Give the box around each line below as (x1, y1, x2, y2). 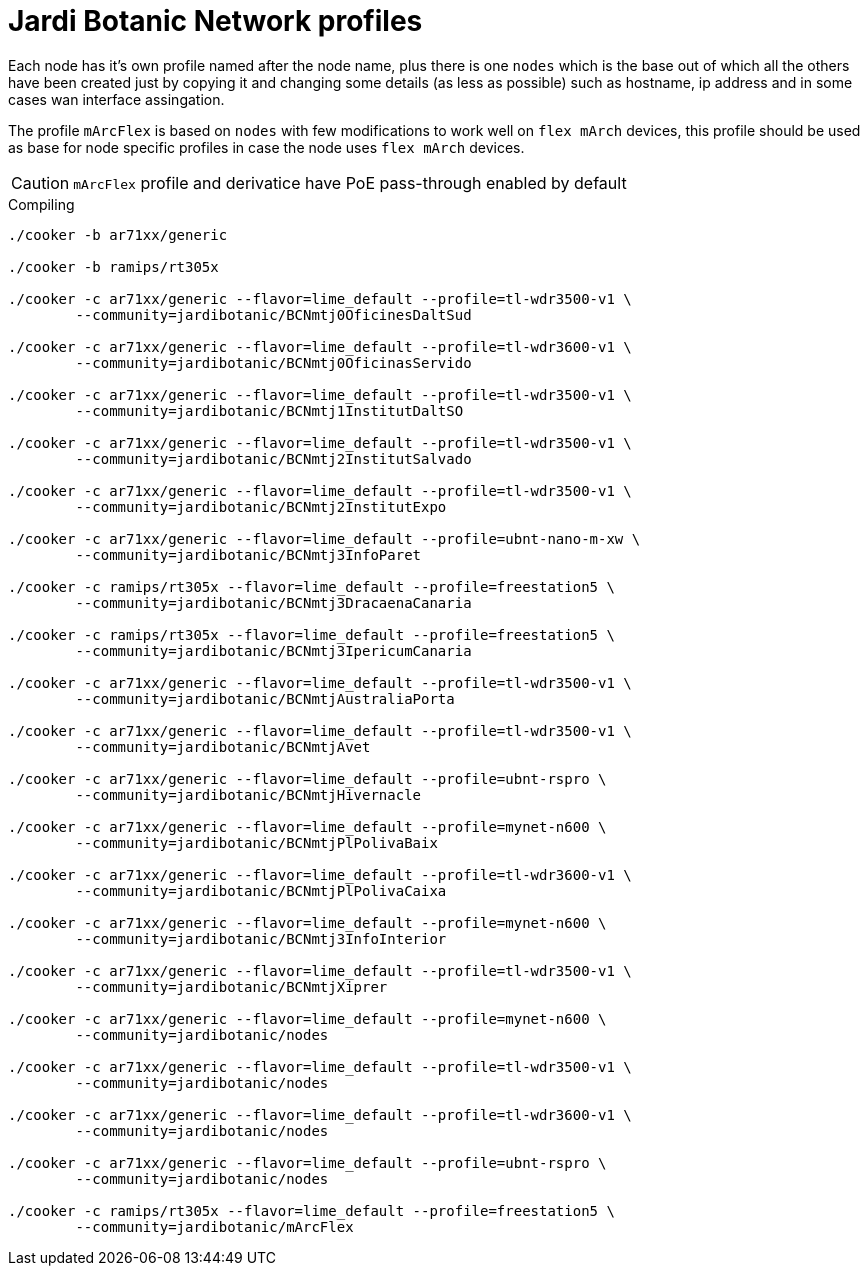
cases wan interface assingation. (8, 90, 225, 108)
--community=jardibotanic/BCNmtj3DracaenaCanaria (75, 594, 472, 611)
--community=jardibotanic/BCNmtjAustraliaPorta (75, 690, 455, 707)
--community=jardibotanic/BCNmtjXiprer (75, 978, 388, 995)
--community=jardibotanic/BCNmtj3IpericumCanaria (75, 642, 472, 659)
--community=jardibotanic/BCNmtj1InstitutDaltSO (75, 402, 464, 419)
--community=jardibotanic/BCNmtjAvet (75, 738, 371, 755)
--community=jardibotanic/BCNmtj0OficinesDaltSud (75, 306, 472, 323)
